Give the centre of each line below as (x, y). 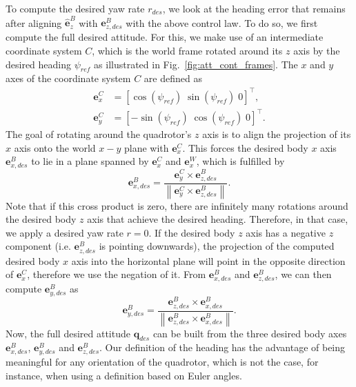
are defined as (173, 78)
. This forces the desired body (245, 147)
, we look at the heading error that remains (254, 8)
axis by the (317, 51)
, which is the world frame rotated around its (187, 51)
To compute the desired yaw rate (75, 8)
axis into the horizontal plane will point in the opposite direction (208, 260)
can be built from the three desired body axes (250, 333)
